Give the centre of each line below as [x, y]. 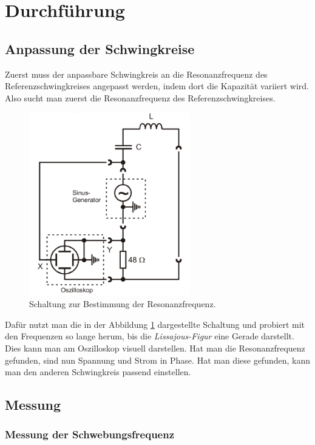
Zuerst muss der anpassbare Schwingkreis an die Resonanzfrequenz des [136, 74]
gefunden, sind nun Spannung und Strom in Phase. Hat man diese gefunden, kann [158, 360]
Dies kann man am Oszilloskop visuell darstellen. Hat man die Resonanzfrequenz [155, 348]
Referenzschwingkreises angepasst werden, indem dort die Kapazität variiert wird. [157, 86]
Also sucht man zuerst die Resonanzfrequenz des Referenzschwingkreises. [140, 97]
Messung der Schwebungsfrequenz [90, 434]
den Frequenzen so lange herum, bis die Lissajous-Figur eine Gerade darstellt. [150, 336]
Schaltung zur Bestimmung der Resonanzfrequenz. [123, 304]
